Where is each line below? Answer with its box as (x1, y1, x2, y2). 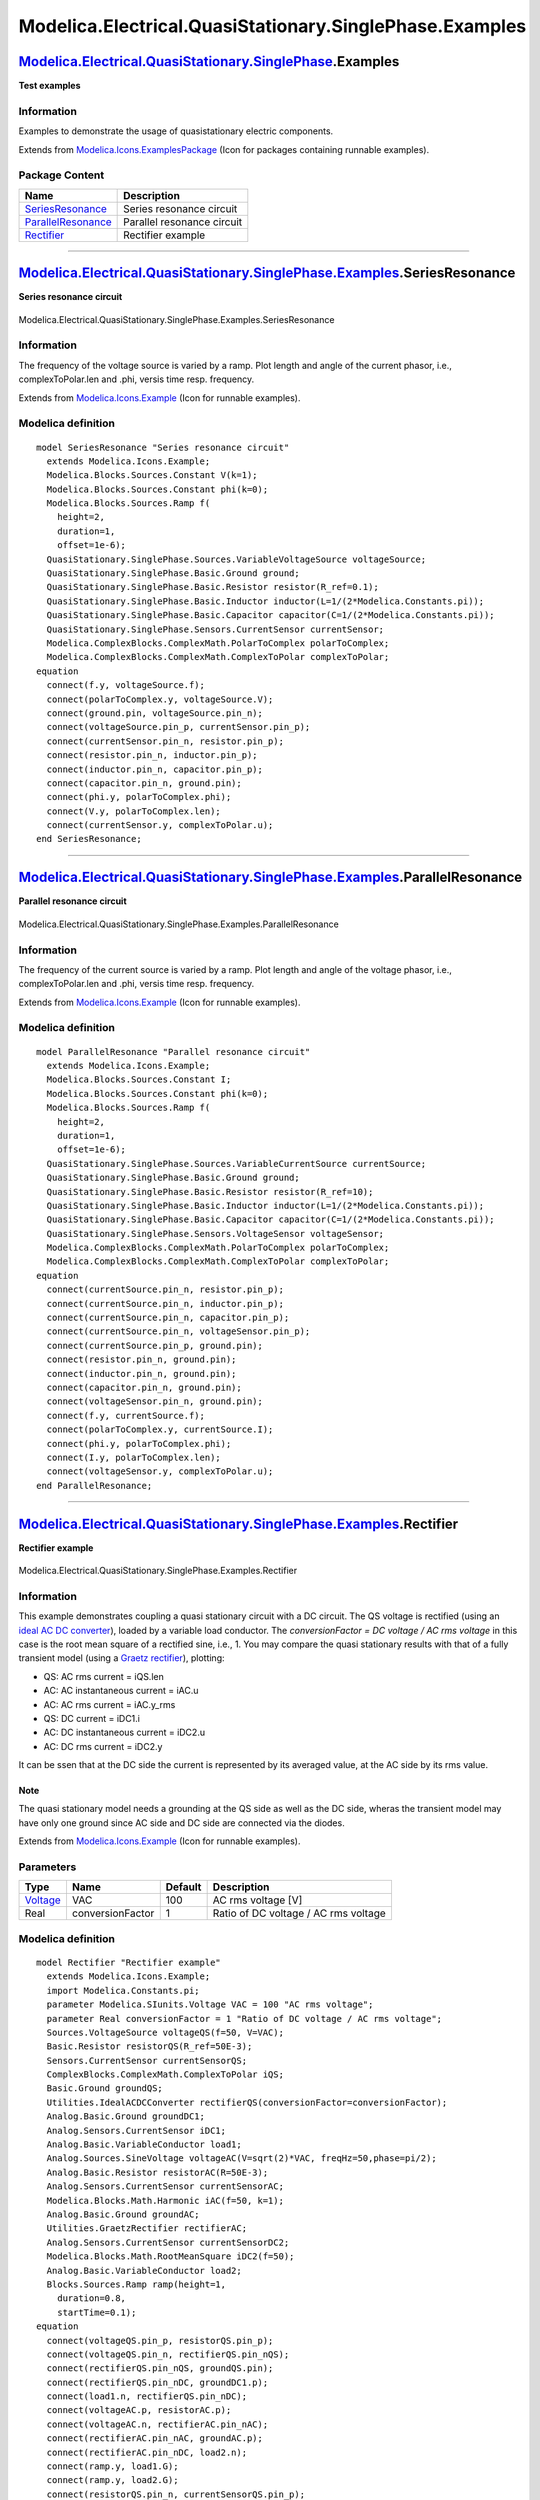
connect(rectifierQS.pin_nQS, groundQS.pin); (46, 2363, 274, 2374)
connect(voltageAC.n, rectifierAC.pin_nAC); (46, 2418, 269, 2430)
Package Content (18, 168, 105, 182)
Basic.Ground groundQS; (46, 2083, 164, 2094)
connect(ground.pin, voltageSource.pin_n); (46, 707, 264, 719)
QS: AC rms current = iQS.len (43, 1670, 164, 1682)
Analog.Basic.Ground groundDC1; (46, 2111, 205, 2122)
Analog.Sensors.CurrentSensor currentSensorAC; (46, 2181, 285, 2192)
